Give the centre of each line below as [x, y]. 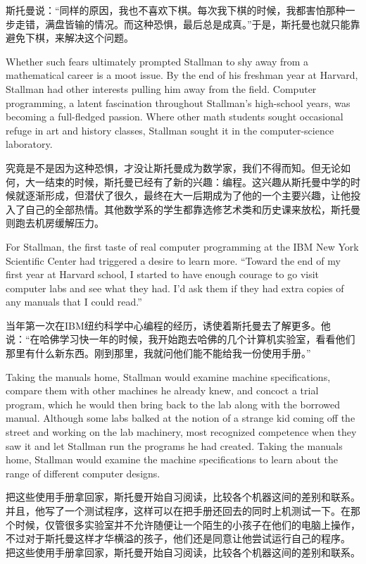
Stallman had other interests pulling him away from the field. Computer [161, 88]
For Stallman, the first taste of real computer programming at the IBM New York [182, 246]
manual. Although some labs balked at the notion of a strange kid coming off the [181, 418]
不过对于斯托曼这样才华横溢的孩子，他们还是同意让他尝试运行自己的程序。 [178, 538]
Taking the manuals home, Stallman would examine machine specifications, [168, 376]
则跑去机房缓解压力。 [55, 223]
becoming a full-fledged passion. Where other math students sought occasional [175, 117]
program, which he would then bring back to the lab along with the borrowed [173, 404]
